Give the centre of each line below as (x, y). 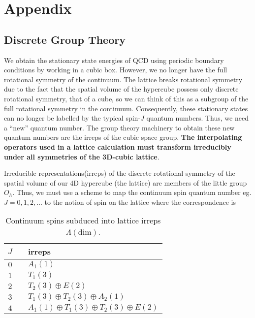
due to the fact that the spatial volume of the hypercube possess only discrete (121, 89)
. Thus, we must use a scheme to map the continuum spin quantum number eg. (132, 192)
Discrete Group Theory (65, 39)
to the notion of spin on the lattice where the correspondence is (140, 202)
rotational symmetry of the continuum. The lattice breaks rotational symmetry (123, 79)
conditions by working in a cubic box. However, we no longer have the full (116, 70)
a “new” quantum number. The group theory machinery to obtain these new (119, 127)
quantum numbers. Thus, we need (197, 118)
